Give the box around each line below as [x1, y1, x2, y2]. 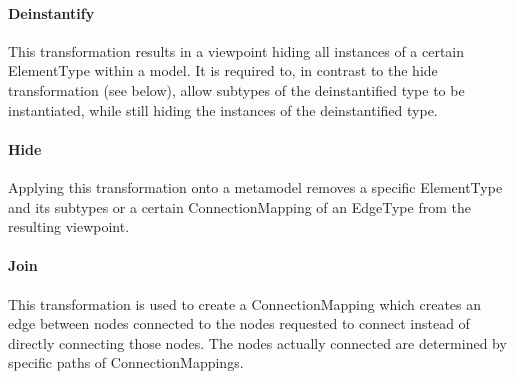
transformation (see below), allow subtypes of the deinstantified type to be [8, 79, 465, 100]
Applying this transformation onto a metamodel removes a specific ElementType [8, 176, 503, 197]
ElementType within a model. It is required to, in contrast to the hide [8, 60, 438, 81]
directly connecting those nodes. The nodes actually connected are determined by [8, 332, 507, 353]
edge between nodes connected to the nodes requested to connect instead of [8, 313, 470, 334]
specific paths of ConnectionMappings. [8, 352, 244, 373]
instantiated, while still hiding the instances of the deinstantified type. [8, 99, 438, 120]
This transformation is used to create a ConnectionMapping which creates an [8, 293, 482, 314]
